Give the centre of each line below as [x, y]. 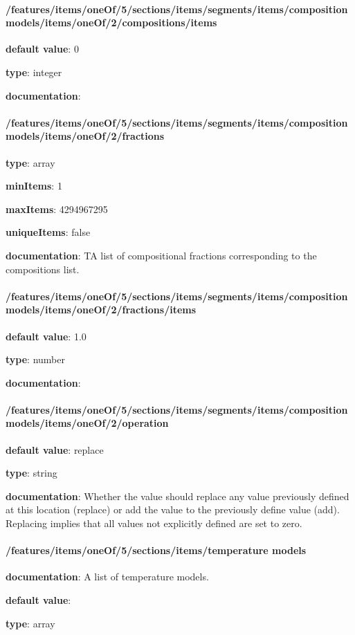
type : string [31, 473]
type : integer [34, 72]
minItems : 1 [34, 186]
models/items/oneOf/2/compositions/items [111, 22]
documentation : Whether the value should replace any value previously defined [177, 496]
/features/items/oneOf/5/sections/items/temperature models [156, 550]
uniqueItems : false [48, 232]
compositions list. [43, 269]
